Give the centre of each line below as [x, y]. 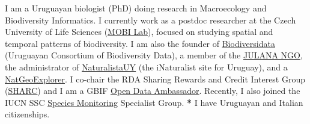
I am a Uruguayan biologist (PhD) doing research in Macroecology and [136, 8]
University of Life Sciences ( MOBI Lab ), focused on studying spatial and [139, 32]
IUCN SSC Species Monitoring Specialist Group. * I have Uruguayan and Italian [154, 102]
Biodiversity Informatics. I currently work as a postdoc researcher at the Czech [150, 20]
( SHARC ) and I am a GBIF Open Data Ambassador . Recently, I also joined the [153, 91]
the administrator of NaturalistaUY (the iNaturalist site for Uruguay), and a [146, 67]
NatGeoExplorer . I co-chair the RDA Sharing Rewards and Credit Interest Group [155, 79]
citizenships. [27, 114]
